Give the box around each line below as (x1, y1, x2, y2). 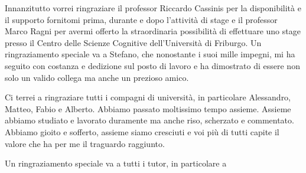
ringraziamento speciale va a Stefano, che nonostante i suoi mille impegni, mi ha (5, 48, 295, 60)
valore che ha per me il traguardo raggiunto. (5, 137, 165, 149)
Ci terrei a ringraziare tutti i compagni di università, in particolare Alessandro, (5, 91, 291, 103)
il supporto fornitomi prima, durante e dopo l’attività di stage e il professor (5, 13, 278, 25)
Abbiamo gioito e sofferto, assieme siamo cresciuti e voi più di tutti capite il (5, 125, 279, 138)
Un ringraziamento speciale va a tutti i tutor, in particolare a (5, 157, 227, 169)
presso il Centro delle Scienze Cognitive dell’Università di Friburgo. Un (5, 36, 262, 48)
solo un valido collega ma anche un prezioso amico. (5, 71, 189, 83)
